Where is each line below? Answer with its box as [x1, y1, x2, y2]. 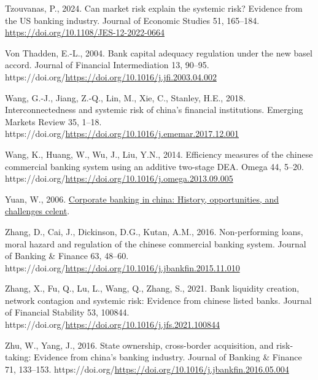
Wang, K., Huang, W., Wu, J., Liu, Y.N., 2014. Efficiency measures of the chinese [5, 147, 313, 160]
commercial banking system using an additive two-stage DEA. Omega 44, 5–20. [5, 160, 304, 173]
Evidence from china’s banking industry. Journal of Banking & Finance [34, 351, 302, 363]
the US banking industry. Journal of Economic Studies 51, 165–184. [5, 14, 260, 26]
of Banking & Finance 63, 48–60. [5, 249, 129, 262]
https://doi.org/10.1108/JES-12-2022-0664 [5, 26, 165, 39]
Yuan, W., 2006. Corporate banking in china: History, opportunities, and [5, 192, 279, 205]
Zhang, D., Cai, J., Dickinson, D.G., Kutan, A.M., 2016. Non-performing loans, [5, 225, 303, 238]
